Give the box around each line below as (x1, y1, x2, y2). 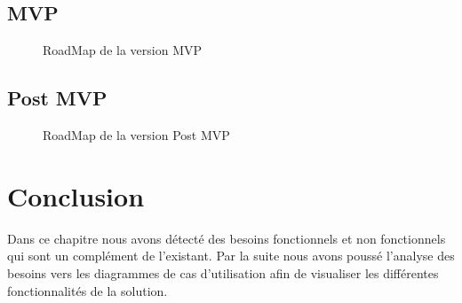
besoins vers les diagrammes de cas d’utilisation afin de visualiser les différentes (7, 263, 439, 282)
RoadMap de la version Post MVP (43, 126, 230, 144)
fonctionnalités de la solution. (7, 281, 168, 299)
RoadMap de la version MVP (43, 41, 203, 59)
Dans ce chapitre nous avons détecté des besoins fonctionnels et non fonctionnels (7, 229, 446, 247)
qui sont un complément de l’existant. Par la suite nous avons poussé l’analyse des (7, 246, 455, 265)
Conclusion (7, 177, 145, 214)
